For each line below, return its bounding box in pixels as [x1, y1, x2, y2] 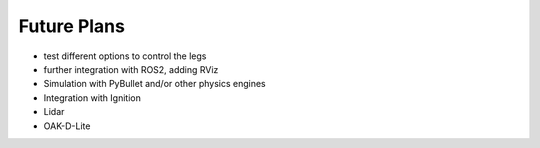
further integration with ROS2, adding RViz [43, 63, 219, 75]
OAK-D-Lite [43, 120, 91, 132]
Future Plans [18, 15, 125, 37]
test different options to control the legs [43, 50, 207, 62]
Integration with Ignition [43, 91, 142, 104]
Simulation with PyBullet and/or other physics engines [43, 78, 266, 90]
